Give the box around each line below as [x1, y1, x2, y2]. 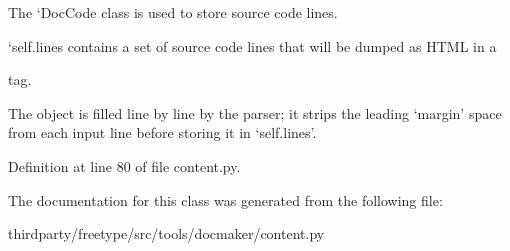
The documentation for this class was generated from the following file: [8, 189, 443, 210]
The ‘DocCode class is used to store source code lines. [8, 2, 338, 22]
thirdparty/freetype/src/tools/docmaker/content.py [8, 223, 325, 244]
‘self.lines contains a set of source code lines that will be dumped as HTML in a [8, 35, 497, 56]
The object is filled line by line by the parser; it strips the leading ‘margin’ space [8, 102, 502, 123]
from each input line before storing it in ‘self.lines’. [8, 122, 317, 143]
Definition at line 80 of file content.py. [8, 155, 241, 176]
